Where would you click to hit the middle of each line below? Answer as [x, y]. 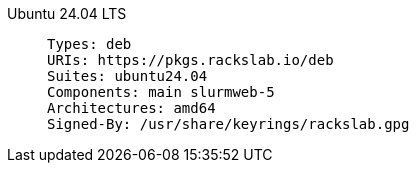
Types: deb [89, 44]
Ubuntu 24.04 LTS [67, 13]
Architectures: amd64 [131, 108]
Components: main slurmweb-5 [161, 92]
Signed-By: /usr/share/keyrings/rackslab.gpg [228, 124]
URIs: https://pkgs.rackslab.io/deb [190, 60]
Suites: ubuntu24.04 [127, 76]
